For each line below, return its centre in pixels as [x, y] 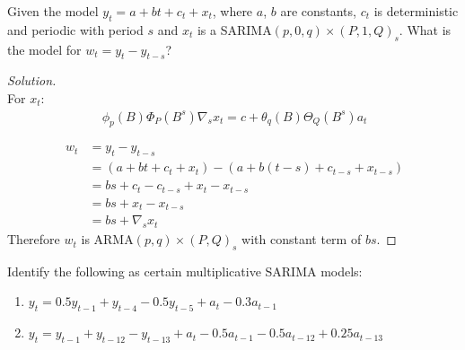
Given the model [53, 11]
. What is [425, 29]
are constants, [318, 11]
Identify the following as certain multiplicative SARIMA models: [185, 271]
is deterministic [416, 11]
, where [232, 11]
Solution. [32, 80]
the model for [44, 49]
